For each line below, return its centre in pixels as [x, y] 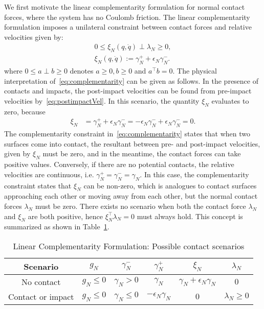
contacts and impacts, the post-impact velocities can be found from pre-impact [128, 91]
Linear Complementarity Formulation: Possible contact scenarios [129, 246]
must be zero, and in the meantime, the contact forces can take [142, 153]
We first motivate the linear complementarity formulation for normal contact [125, 7]
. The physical [195, 71]
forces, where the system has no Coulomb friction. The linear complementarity [127, 17]
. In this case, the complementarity [194, 174]
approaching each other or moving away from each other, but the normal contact [131, 196]
